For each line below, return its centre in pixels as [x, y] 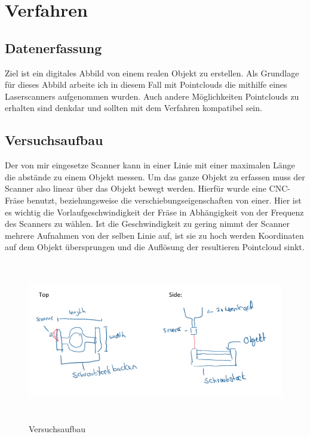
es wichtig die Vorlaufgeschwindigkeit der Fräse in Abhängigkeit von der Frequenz [154, 212]
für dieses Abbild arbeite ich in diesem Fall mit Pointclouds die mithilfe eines [146, 84]
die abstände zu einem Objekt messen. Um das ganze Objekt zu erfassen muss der [155, 176]
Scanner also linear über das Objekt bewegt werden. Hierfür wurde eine [136, 188]
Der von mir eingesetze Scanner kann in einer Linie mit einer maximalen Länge [150, 165]
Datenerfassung [53, 47]
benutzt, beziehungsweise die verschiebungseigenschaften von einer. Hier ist [164, 200]
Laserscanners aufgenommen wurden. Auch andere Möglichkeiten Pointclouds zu [152, 96]
